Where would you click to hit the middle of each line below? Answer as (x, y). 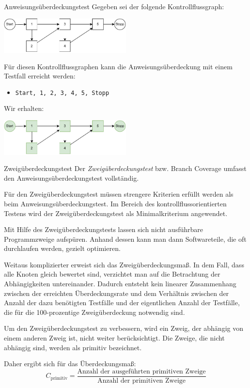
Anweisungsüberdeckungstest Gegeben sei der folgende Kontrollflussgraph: (114, 6)
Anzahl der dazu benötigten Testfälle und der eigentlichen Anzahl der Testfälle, (122, 303)
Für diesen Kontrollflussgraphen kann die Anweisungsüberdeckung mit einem (118, 66)
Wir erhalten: (24, 108)
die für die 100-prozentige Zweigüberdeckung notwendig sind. (94, 312)
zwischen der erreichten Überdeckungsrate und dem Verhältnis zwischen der (117, 293)
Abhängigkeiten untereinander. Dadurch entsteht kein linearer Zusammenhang (120, 284)
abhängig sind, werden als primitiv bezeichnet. (73, 347)
